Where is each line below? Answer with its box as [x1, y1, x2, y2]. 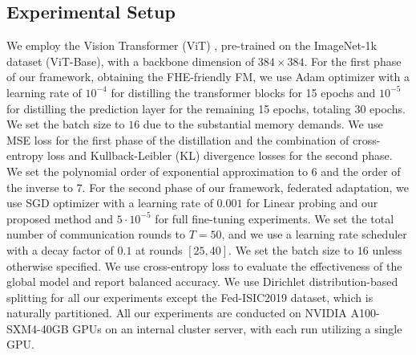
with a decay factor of [6, 241, 114, 258]
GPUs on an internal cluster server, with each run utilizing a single [72, 320, 402, 337]
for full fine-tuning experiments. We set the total [155, 210, 394, 226]
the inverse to [6, 178, 73, 195]
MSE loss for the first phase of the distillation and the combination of [6, 131, 349, 148]
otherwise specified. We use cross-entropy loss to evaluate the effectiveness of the [6, 257, 402, 274]
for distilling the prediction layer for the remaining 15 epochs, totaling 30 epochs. [6, 100, 406, 116]
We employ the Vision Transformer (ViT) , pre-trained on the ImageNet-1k [6, 37, 377, 54]
